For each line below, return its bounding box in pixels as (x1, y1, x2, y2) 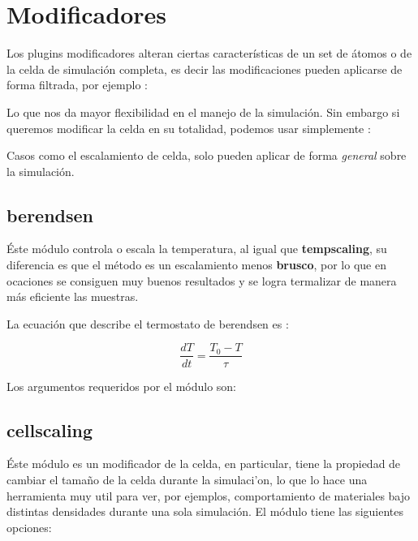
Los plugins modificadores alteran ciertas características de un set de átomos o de (6, 45, 412, 62)
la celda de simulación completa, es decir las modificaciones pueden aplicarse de (6, 60, 403, 77)
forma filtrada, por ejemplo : (6, 76, 148, 93)
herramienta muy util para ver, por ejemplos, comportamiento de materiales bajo (6, 487, 411, 504)
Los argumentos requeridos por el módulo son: (6, 377, 236, 394)
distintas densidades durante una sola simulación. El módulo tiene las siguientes (6, 503, 403, 520)
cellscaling (6, 417, 93, 442)
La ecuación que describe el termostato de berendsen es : (6, 315, 289, 332)
